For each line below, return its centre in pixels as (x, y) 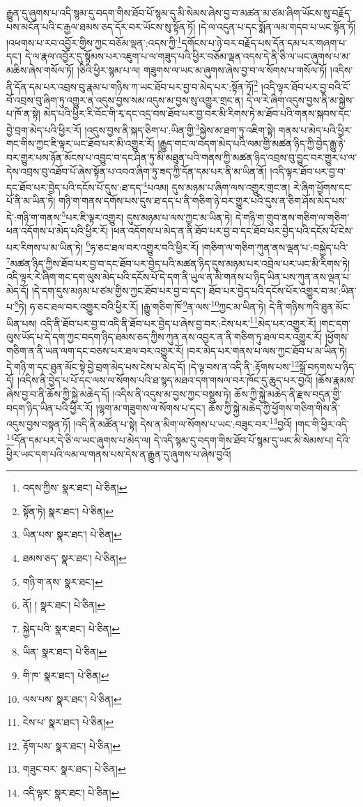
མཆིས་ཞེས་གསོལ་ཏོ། (40, 70)
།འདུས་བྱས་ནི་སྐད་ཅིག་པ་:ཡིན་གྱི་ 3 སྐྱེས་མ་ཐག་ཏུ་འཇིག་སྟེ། (180, 129)
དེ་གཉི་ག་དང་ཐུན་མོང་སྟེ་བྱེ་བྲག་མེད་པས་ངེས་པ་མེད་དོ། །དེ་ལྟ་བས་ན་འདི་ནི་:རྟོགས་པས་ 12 (153, 365)
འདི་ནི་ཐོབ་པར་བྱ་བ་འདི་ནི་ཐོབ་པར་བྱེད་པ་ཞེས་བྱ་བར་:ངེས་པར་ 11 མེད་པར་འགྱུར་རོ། (178, 322)
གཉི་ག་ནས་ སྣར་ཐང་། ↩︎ (63, 581)
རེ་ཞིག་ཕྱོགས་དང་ (323, 187)
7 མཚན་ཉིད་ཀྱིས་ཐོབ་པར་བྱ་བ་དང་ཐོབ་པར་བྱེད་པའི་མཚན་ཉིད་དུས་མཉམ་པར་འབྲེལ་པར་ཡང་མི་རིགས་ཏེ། (178, 262)
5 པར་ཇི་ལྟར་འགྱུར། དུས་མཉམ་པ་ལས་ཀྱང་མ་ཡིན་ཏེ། (147, 216)
